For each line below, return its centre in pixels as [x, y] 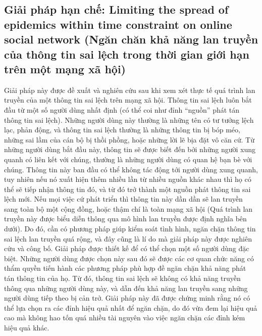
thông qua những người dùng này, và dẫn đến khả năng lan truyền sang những [126, 288]
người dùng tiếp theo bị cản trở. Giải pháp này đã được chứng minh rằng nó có [127, 298]
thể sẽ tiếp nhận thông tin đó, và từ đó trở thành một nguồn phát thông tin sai [127, 189]
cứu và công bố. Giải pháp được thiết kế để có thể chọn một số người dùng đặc [127, 248]
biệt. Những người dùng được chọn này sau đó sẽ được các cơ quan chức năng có [129, 258]
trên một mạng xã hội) [65, 68]
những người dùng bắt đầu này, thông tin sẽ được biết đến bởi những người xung [130, 149]
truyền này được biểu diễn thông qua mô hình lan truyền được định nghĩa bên [125, 219]
